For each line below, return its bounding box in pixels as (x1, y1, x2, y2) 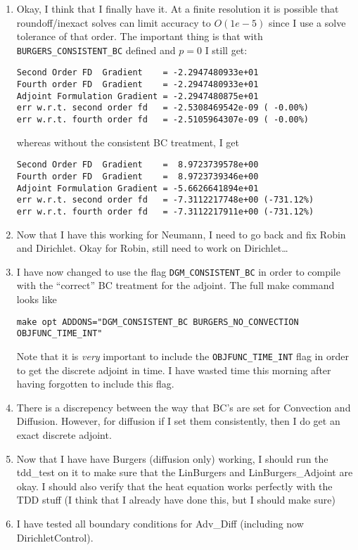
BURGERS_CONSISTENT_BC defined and (16, 42, 176, 57)
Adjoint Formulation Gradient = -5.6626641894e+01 (16, 183, 259, 193)
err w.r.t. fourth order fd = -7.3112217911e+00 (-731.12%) (16, 206, 314, 217)
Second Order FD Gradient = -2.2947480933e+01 (16, 68, 259, 78)
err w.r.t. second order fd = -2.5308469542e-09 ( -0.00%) (16, 103, 309, 113)
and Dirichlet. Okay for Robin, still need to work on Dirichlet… (16, 241, 288, 255)
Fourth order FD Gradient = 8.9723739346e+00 (16, 171, 259, 181)
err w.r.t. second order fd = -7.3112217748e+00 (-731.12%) (16, 195, 314, 205)
